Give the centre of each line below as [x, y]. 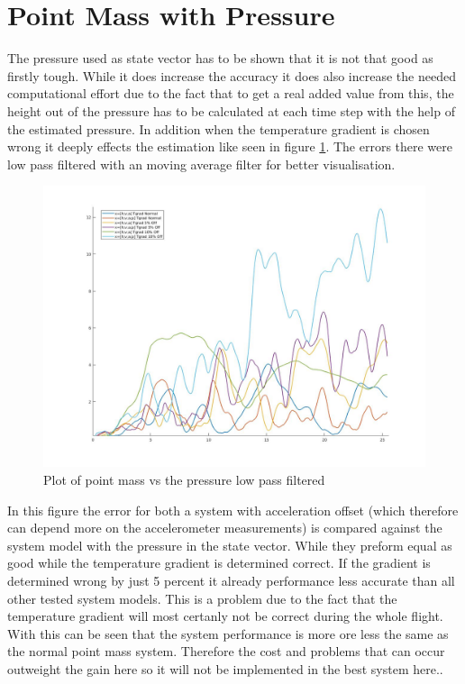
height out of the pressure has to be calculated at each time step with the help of [231, 110]
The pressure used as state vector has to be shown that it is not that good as [220, 58]
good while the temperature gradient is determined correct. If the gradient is [219, 563]
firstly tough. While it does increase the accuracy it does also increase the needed [232, 75]
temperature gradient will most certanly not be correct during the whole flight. [225, 616]
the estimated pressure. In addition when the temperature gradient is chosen [219, 128]
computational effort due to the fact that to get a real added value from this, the [231, 93]
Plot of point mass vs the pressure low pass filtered [184, 480]
